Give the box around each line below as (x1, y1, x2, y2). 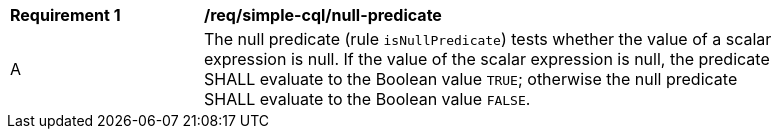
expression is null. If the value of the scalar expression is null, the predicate (204, 49, 770, 69)
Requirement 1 (10, 5, 121, 25)
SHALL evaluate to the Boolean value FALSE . (204, 89, 531, 109)
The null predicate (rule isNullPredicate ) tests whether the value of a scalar (204, 29, 772, 49)
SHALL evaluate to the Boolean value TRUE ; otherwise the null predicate (204, 69, 738, 89)
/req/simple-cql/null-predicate (204, 5, 442, 25)
